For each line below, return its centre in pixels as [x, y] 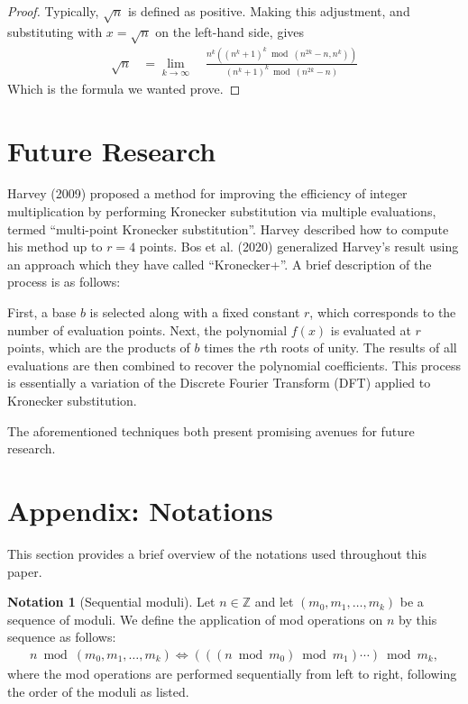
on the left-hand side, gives [230, 31]
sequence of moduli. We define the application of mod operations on [195, 619]
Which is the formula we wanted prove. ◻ [124, 88]
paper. [25, 571]
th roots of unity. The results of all [361, 347]
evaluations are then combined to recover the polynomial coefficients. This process [234, 365]
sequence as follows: [62, 637]
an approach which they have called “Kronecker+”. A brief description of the [220, 264]
